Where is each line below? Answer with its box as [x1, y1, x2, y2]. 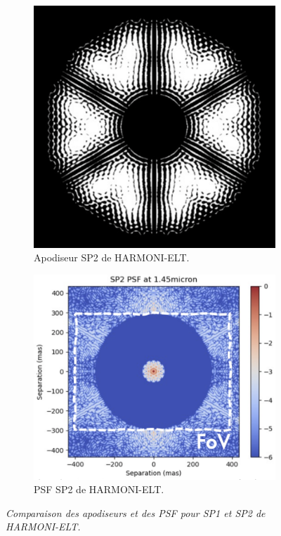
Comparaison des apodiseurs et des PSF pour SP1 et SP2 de [6, 505, 266, 520]
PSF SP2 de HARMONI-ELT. [34, 482, 164, 497]
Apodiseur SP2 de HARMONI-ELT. [34, 250, 190, 265]
